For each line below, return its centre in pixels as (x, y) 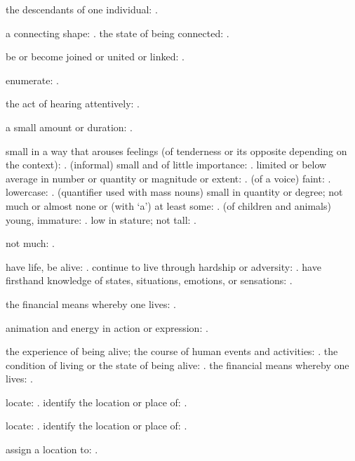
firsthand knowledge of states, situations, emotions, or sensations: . (149, 280)
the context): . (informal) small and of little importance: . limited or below (166, 165)
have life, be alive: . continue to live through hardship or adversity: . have (163, 266)
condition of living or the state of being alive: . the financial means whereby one (177, 365)
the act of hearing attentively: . (73, 103)
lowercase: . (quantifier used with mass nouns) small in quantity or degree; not (174, 192)
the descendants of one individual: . (82, 9)
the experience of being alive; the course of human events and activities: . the (172, 351)
